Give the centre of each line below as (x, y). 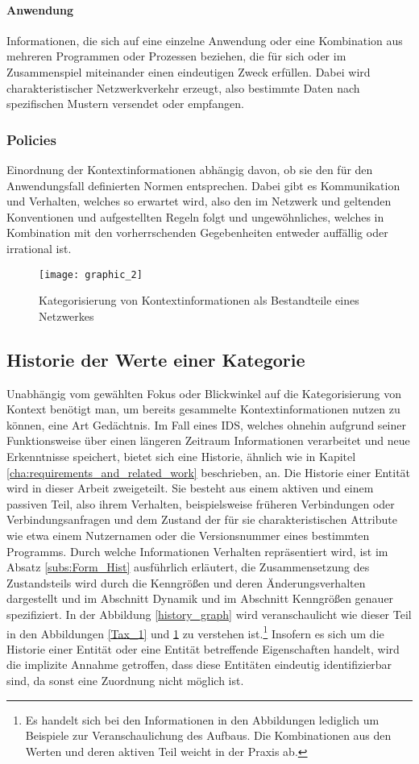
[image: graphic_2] (91, 274)
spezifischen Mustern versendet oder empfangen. (125, 104)
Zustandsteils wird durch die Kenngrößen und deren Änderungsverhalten (186, 582)
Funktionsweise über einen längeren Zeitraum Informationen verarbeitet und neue (208, 440)
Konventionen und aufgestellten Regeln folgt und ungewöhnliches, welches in (195, 216)
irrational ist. (39, 248)
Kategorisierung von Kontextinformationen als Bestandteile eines (199, 300)
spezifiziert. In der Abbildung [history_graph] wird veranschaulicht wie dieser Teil (209, 614)
